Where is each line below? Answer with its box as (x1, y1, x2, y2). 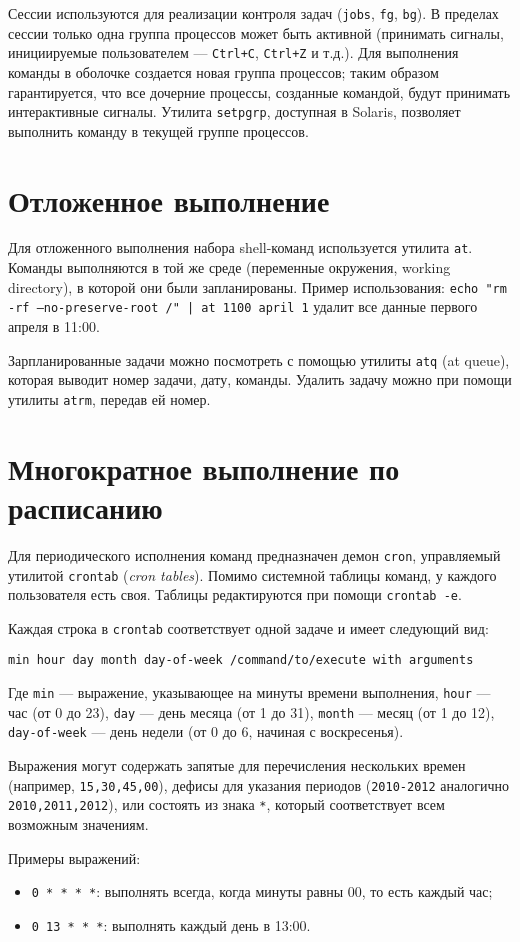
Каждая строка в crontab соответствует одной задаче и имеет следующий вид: (8, 617, 489, 638)
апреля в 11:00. (8, 316, 100, 337)
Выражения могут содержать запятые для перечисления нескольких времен (8, 755, 466, 776)
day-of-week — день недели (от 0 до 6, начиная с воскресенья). (8, 721, 404, 742)
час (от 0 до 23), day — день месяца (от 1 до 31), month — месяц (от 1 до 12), (8, 701, 495, 722)
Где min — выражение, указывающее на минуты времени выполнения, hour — (8, 682, 491, 703)
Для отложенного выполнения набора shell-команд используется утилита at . (8, 237, 473, 258)
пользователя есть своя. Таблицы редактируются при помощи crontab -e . (8, 584, 462, 605)
